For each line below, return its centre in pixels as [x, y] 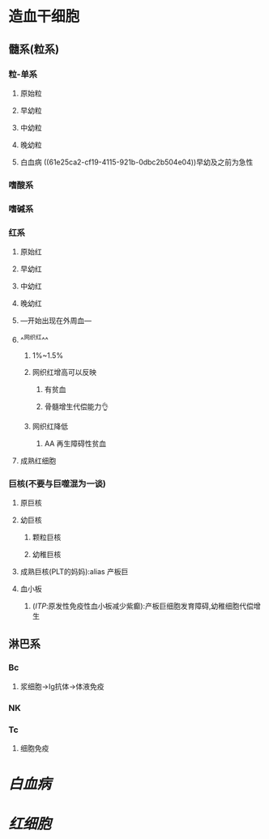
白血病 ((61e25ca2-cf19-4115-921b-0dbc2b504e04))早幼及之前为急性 [137, 162]
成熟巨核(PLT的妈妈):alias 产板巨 [74, 571]
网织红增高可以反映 [64, 372]
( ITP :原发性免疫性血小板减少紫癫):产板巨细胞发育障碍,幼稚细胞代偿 [143, 606]
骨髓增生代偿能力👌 [77, 407]
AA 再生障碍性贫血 [75, 443]
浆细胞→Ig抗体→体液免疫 [62, 686]
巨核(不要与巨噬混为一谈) [58, 483]
